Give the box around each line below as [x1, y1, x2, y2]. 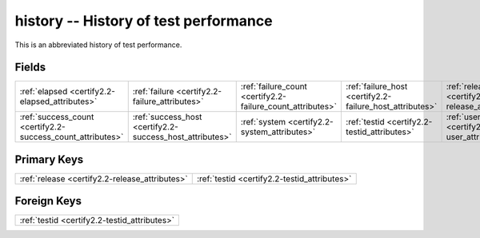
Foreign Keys [14, 194, 82, 208]
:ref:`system [240, 117, 286, 128]
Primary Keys [14, 153, 84, 166]
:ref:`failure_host [345, 81, 408, 92]
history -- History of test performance [14, 12, 273, 30]
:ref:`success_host [132, 112, 202, 123]
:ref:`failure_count [240, 81, 308, 92]
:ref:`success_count [19, 112, 94, 123]
